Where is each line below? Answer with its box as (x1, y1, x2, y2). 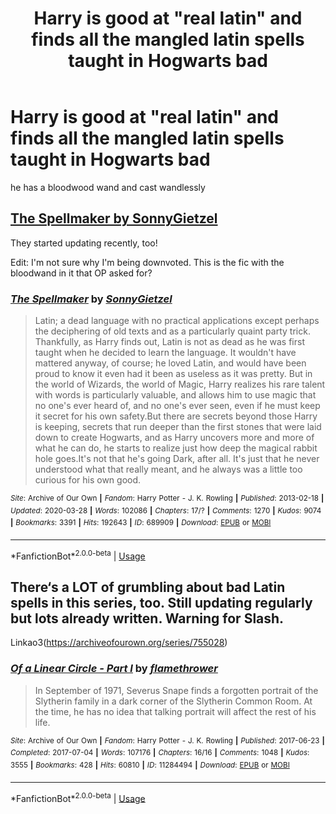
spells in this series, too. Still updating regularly (10, 595, 313, 612)
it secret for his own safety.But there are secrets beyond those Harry (34, 410, 318, 422)
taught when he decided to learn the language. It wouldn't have (34, 347, 297, 359)
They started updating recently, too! (10, 237, 158, 249)
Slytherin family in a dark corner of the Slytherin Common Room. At (34, 695, 313, 707)
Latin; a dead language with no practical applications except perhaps (34, 315, 320, 327)
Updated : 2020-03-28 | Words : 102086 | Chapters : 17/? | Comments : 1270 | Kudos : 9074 (10, 505, 322, 516)
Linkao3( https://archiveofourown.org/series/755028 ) (10, 637, 228, 649)
